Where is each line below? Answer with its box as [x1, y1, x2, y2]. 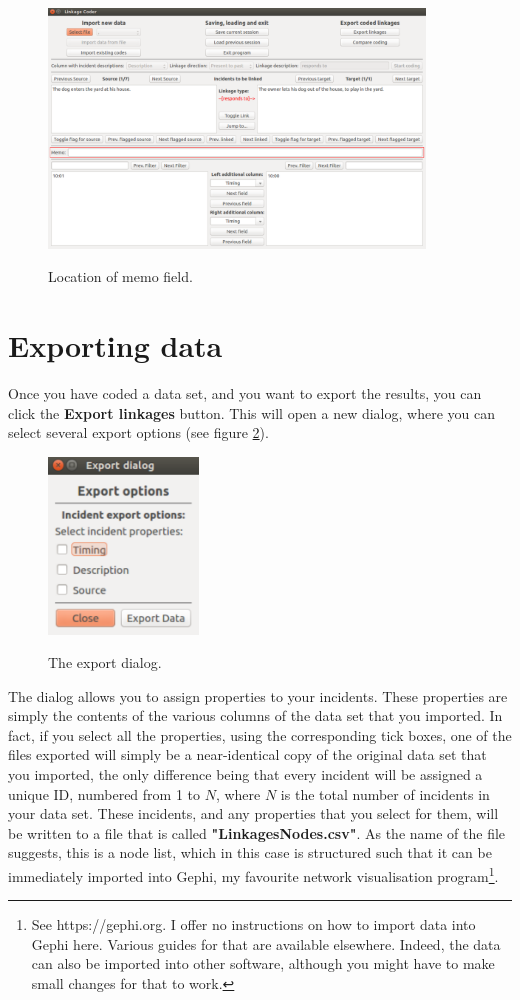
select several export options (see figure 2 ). [8, 422, 269, 443]
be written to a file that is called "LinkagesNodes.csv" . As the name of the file [8, 822, 506, 843]
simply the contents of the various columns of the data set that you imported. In [8, 705, 503, 726]
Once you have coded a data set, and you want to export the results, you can [8, 382, 482, 403]
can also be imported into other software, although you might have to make [31, 953, 495, 974]
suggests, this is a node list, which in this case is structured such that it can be [8, 842, 492, 863]
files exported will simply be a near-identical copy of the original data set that [8, 744, 487, 765]
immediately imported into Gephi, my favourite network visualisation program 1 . [8, 863, 499, 886]
